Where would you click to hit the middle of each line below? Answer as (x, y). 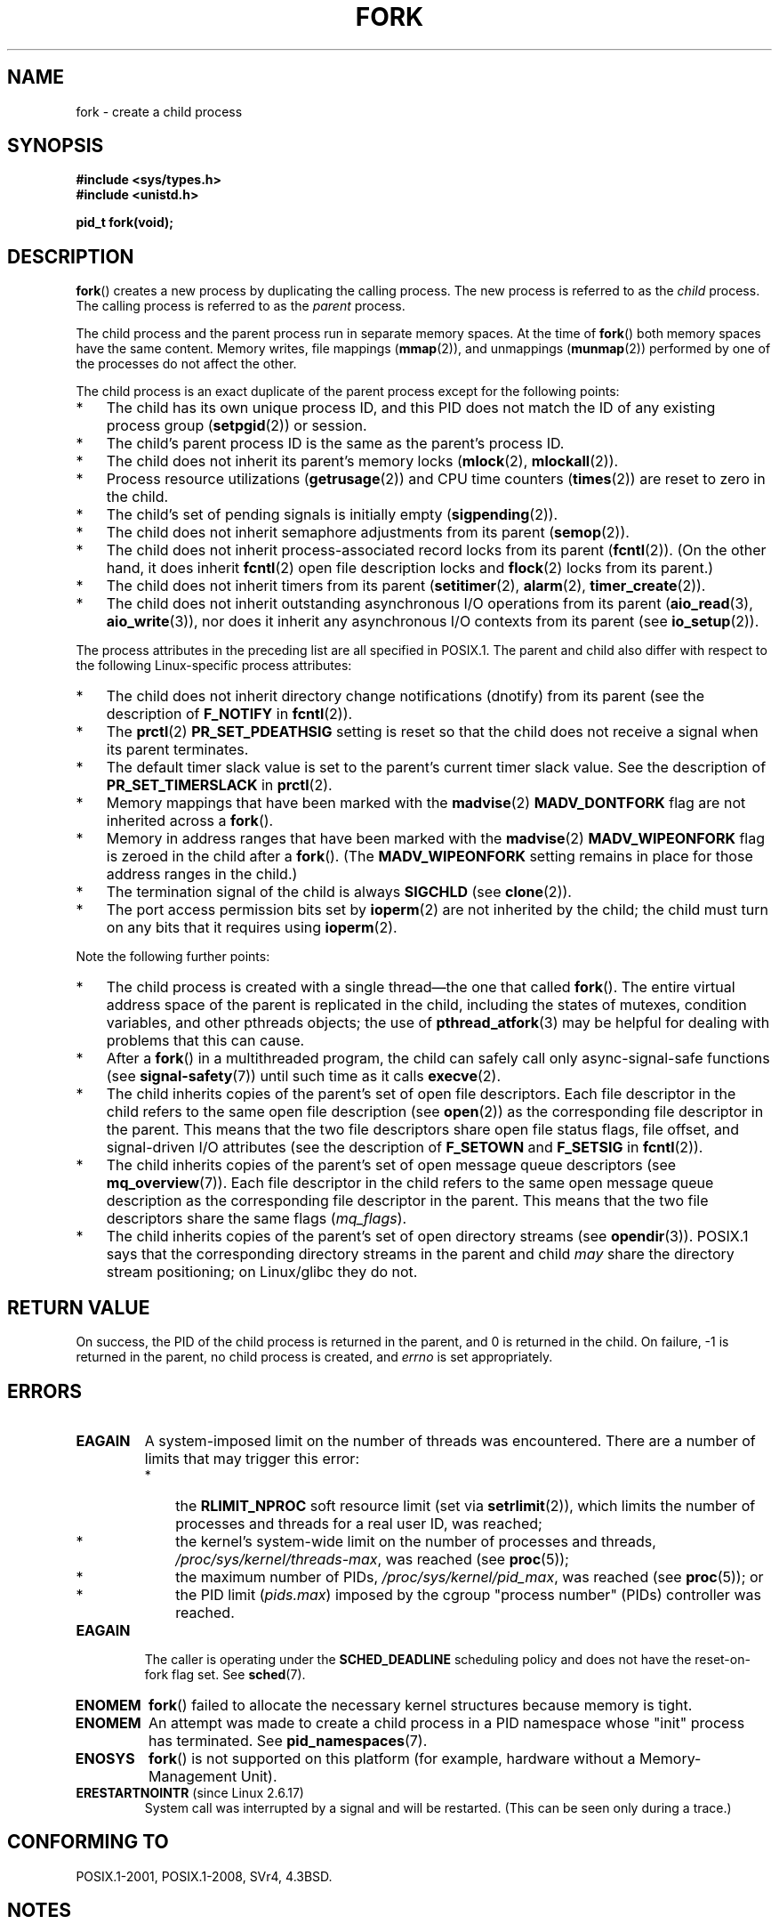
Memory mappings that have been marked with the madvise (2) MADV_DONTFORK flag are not (426, 803)
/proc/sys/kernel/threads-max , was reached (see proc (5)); (372, 1559)
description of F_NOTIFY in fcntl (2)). (229, 714)
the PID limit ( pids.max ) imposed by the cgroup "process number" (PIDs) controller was (468, 1594)
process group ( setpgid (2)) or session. (237, 426)
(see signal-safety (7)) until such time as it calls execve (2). (303, 1076)
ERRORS (45, 1391)
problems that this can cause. (205, 1041)
